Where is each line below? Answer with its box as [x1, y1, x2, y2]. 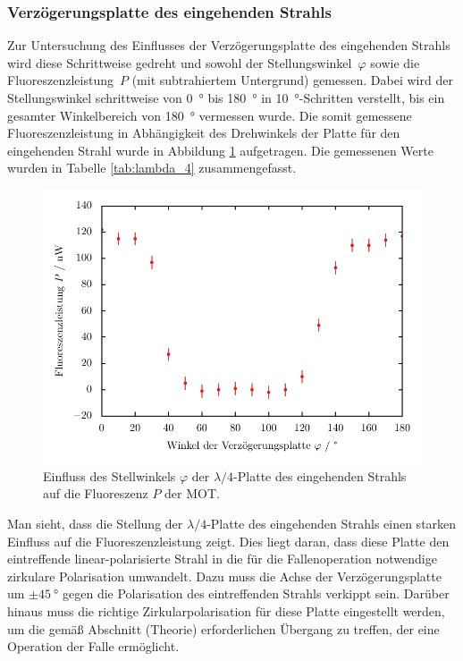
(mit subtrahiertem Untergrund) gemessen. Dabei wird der [131, 71, 453, 89]
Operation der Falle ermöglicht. [7, 637, 180, 656]
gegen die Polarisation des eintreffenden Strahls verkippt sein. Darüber [63, 584, 450, 603]
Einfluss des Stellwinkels [43, 466, 176, 485]
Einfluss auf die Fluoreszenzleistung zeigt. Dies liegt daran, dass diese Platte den [7, 531, 450, 550]
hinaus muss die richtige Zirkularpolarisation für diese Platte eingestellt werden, [7, 601, 445, 620]
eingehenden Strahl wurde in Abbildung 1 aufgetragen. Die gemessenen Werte [7, 140, 434, 159]
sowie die [370, 53, 420, 72]
